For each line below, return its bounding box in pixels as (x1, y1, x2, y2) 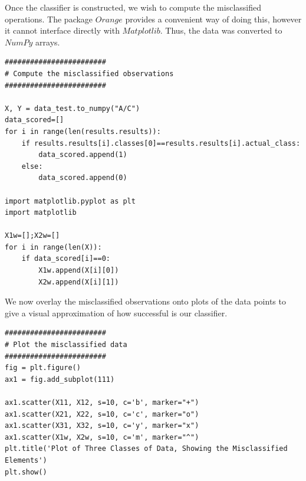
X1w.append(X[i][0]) (38, 266, 119, 275)
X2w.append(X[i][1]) (38, 277, 119, 286)
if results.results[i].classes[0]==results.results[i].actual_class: (21, 139, 301, 148)
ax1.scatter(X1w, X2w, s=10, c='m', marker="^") (5, 433, 199, 441)
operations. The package (5, 12, 93, 25)
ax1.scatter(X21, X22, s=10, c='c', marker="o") (5, 410, 199, 418)
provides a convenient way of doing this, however (125, 12, 302, 25)
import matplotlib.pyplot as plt (5, 197, 136, 205)
